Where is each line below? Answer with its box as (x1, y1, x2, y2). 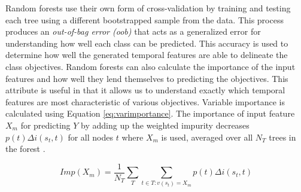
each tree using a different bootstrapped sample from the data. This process (5, 13, 284, 26)
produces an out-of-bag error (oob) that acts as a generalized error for (5, 25, 261, 38)
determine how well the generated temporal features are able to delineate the (5, 48, 288, 61)
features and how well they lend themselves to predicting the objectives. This (5, 72, 288, 84)
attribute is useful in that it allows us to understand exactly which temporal (5, 84, 285, 96)
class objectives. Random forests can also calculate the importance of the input (5, 60, 296, 72)
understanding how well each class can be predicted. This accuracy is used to (5, 36, 288, 49)
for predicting (20, 118, 71, 131)
